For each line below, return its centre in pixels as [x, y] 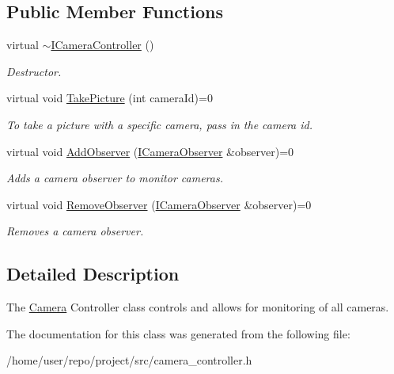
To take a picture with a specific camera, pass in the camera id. [160, 124]
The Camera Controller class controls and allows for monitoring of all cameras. [198, 307]
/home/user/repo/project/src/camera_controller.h [129, 360]
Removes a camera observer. [75, 231]
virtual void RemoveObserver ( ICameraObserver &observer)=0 [159, 204]
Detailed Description [93, 274]
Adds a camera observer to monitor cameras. [115, 178]
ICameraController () [102, 45]
